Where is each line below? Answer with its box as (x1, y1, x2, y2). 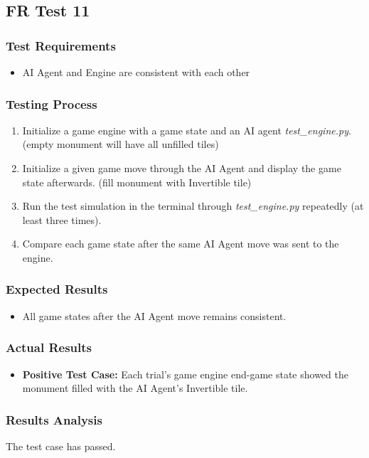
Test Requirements (6, 36, 116, 54)
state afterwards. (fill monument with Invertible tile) (22, 174, 252, 189)
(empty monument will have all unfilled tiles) (22, 137, 219, 151)
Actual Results (6, 339, 92, 356)
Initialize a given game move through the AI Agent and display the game (22, 161, 341, 175)
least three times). (22, 212, 102, 227)
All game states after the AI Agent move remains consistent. (22, 308, 287, 323)
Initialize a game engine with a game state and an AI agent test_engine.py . (22, 122, 351, 137)
